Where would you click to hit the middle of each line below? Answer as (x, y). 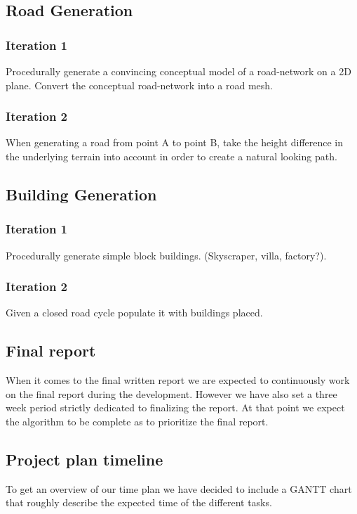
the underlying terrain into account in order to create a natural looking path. (171, 156)
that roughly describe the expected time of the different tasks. (139, 502)
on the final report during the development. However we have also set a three (171, 393)
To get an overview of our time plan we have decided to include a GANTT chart (179, 488)
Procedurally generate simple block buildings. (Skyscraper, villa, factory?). (166, 255)
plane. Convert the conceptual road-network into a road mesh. (139, 85)
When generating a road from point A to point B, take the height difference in (175, 142)
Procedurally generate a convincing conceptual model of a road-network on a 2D (178, 71)
